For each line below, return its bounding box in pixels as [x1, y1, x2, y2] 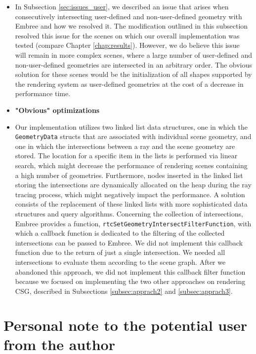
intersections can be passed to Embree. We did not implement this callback [15, 237, 243, 248]
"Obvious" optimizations [15, 105, 100, 115]
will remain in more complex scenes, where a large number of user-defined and [15, 49, 252, 60]
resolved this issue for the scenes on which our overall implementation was [15, 30, 240, 40]
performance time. [15, 88, 71, 99]
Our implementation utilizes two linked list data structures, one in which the [15, 121, 248, 132]
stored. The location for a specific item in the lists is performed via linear [15, 150, 238, 161]
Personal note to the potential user [3, 315, 247, 335]
